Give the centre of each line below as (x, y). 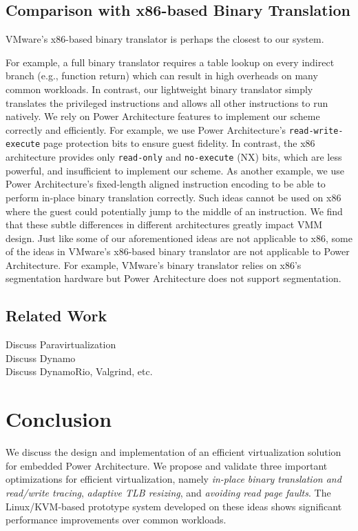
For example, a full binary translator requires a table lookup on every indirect (170, 62)
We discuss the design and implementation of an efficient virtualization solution (173, 452)
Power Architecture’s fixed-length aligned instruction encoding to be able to (166, 184)
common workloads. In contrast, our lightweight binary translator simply (159, 89)
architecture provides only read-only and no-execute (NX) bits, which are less (174, 157)
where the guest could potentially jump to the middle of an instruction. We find (174, 211)
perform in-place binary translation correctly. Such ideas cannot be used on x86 (173, 197)
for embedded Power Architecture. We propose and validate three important (167, 465)
